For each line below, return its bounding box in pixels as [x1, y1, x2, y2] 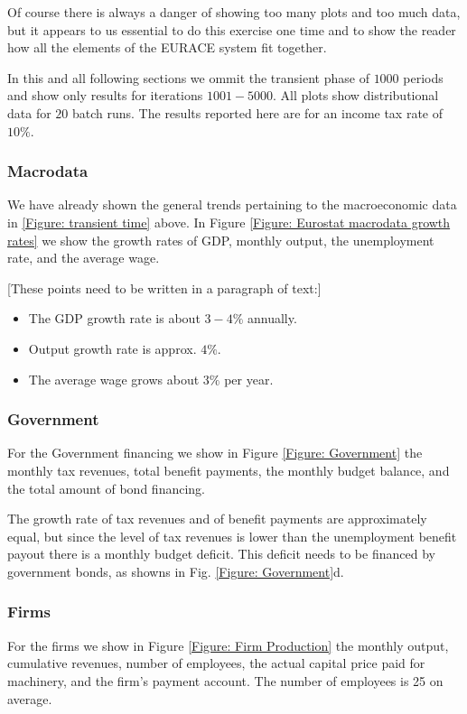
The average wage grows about [28, 369, 200, 388]
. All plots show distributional [273, 86, 439, 105]
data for [7, 103, 51, 122]
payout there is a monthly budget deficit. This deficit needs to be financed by [7, 544, 435, 563]
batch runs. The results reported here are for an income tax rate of [71, 103, 444, 122]
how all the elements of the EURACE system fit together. [7, 38, 327, 57]
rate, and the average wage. [7, 248, 160, 267]
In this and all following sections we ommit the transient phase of [7, 68, 369, 87]
